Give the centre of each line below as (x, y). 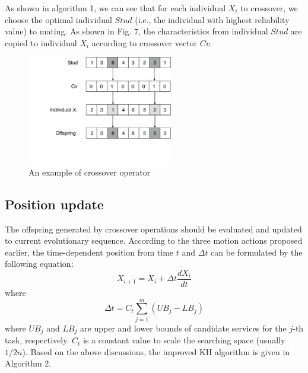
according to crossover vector (145, 42)
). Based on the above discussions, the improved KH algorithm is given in (156, 351)
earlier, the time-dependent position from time (89, 252)
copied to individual (41, 42)
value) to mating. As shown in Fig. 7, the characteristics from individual (136, 31)
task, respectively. (37, 340)
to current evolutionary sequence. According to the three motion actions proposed (154, 240)
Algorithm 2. (28, 363)
